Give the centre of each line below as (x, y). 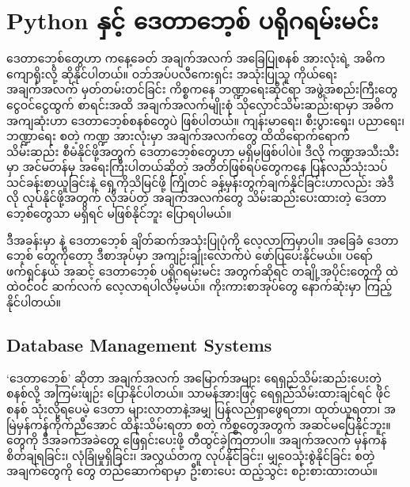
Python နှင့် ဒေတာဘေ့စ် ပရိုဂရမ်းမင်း (192, 20)
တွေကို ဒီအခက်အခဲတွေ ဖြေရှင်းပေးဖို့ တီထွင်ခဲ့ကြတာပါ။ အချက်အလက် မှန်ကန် (197, 440)
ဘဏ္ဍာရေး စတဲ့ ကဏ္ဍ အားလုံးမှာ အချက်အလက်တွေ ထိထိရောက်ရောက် (178, 136)
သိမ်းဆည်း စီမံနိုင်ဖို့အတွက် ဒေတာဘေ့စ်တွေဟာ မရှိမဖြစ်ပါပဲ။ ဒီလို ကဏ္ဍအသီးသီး (203, 151)
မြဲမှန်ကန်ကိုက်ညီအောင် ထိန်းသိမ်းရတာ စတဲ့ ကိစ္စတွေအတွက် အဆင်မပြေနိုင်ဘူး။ (199, 424)
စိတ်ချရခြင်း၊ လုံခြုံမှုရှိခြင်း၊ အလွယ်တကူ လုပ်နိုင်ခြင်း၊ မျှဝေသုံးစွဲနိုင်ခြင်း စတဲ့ (191, 455)
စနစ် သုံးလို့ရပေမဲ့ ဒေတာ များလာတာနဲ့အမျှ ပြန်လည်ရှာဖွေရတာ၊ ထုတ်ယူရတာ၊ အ (201, 409)
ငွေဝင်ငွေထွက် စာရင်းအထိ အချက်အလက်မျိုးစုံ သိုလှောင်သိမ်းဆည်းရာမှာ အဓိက (200, 104)
